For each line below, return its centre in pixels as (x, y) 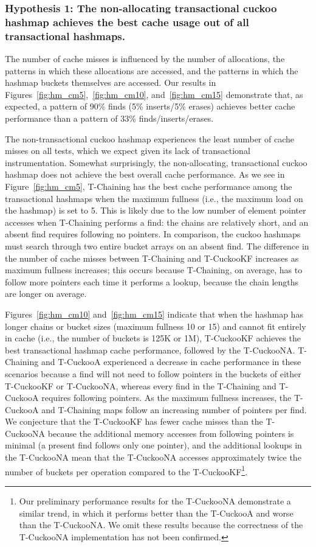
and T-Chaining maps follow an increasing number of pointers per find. (174, 409)
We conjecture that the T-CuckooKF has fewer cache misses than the (134, 421)
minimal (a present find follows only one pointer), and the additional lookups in (153, 445)
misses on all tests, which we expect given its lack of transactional (128, 151)
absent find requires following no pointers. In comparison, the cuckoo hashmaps (153, 234)
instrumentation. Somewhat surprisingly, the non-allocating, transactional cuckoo (156, 162)
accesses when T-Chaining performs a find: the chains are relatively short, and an (157, 222)
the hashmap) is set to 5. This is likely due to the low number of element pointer (156, 210)
